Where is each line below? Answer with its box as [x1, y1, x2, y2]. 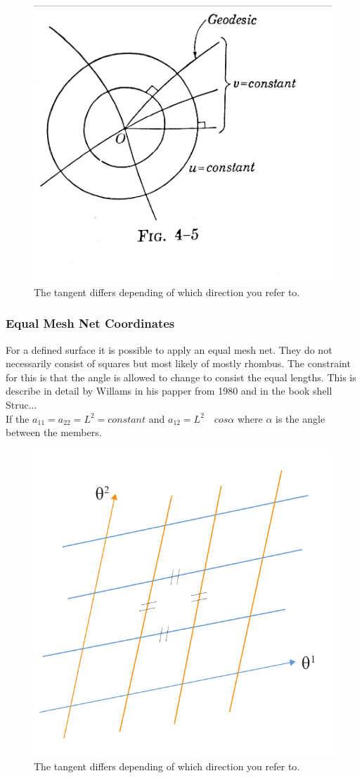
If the [6, 411, 30, 426]
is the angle [276, 411, 325, 426]
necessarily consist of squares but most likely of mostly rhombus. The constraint [6, 356, 351, 371]
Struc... [6, 397, 37, 412]
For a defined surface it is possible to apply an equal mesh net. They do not [6, 342, 332, 357]
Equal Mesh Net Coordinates [6, 314, 175, 332]
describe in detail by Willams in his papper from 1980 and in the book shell [6, 383, 332, 398]
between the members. [6, 425, 102, 440]
